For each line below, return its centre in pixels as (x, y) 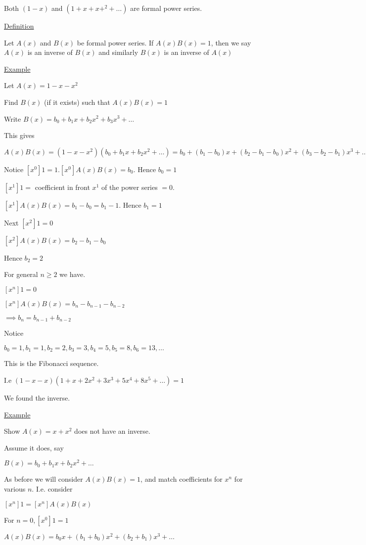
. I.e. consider (52, 489)
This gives (19, 135)
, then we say (231, 42)
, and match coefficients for (182, 479)
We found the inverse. (37, 398)
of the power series (129, 187)
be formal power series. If (115, 42)
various (15, 489)
